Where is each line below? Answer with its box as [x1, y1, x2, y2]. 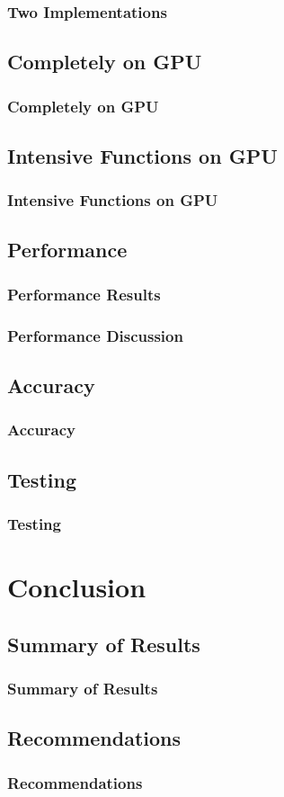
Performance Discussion [7, 324, 183, 346]
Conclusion [7, 569, 146, 604]
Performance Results [7, 282, 161, 305]
